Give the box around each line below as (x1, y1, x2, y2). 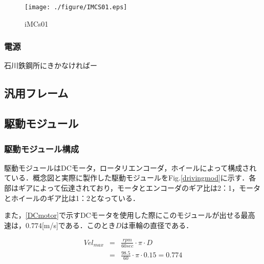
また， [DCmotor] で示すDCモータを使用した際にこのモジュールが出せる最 (4, 210, 248, 220)
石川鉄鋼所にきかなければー (4, 60, 97, 71)
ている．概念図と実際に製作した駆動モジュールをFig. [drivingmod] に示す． (4, 172, 249, 183)
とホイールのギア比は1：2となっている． (4, 192, 140, 203)
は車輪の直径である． (121, 219, 193, 230)
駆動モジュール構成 (4, 142, 79, 155)
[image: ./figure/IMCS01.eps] (25, 4, 127, 11)
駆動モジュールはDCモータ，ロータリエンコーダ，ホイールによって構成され (4, 162, 257, 173)
